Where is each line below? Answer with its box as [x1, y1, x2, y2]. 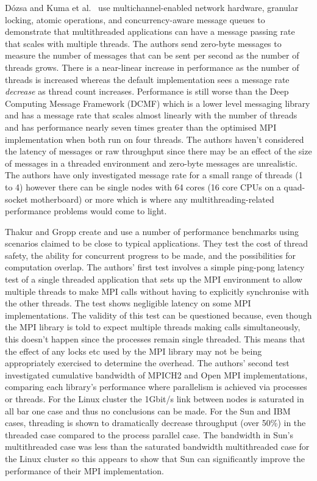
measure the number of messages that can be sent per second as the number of [5, 49, 299, 62]
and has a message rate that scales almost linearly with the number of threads [5, 109, 297, 121]
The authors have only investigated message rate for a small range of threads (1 [5, 168, 303, 181]
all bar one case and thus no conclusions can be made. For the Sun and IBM [5, 404, 291, 417]
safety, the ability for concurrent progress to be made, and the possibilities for [5, 248, 296, 261]
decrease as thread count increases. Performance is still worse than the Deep [5, 85, 289, 98]
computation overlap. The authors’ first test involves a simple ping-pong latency [5, 261, 305, 273]
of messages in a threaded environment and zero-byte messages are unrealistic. [5, 156, 297, 169]
